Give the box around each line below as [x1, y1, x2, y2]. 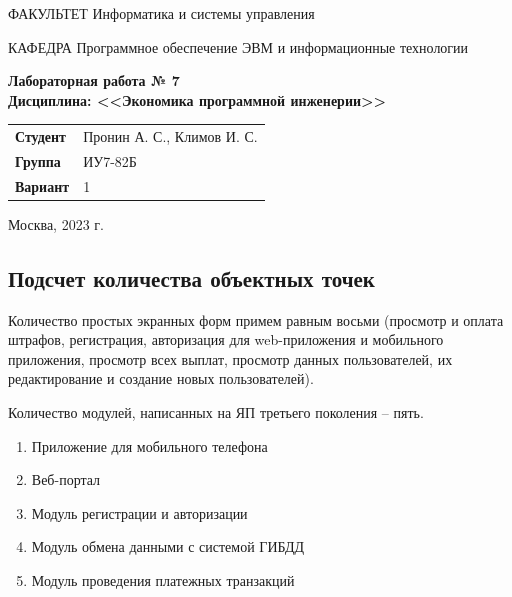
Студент [15, 126, 66, 147]
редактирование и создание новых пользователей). [8, 368, 314, 389]
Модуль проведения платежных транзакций [31, 570, 295, 591]
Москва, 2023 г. [8, 213, 104, 234]
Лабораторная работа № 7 [8, 70, 180, 91]
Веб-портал [31, 469, 101, 490]
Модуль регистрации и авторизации [31, 502, 248, 523]
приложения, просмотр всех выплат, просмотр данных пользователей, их [8, 348, 453, 369]
